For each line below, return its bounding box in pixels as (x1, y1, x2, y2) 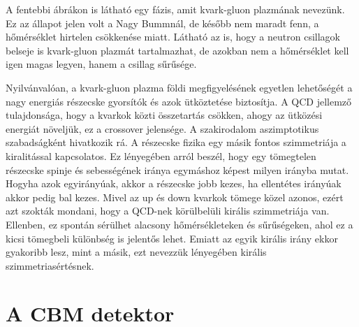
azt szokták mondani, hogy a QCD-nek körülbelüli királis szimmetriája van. (6, 203, 330, 218)
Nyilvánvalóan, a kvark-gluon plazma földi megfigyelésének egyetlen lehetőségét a (6, 80, 353, 94)
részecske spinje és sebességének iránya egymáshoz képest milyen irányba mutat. (6, 162, 349, 177)
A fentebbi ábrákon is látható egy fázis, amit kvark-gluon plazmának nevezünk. (6, 2, 345, 16)
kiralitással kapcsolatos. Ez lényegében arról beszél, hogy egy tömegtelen (6, 148, 316, 163)
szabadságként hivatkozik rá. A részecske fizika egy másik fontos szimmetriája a (6, 135, 346, 150)
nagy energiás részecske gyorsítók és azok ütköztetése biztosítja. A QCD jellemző (6, 94, 352, 108)
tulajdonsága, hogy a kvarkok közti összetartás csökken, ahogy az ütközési (6, 108, 323, 122)
